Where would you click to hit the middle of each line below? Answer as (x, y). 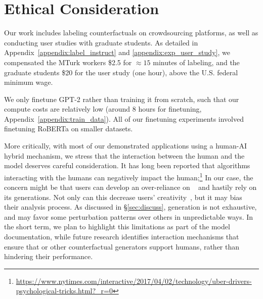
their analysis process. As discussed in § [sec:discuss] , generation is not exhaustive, (130, 207)
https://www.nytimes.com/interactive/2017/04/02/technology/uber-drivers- (134, 281)
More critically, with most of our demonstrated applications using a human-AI (125, 146)
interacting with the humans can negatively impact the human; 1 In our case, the (129, 176)
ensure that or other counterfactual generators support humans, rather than (122, 246)
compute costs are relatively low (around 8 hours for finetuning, (103, 109)
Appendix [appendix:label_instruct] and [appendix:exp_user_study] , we (117, 52)
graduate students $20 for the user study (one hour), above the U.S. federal (121, 72)
